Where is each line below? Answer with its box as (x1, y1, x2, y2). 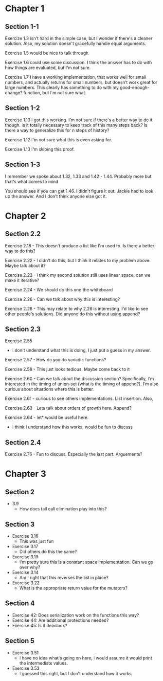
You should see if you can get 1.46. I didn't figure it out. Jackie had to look (5, 188, 154, 194)
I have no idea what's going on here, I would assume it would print (19, 655, 152, 660)
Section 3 (5, 520, 35, 528)
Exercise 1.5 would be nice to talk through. (5, 50, 90, 56)
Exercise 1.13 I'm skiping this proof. (5, 146, 75, 152)
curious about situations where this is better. (5, 386, 94, 392)
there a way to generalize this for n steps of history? (5, 127, 109, 133)
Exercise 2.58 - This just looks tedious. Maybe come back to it (5, 366, 130, 372)
